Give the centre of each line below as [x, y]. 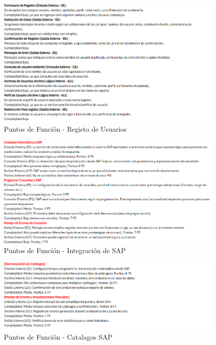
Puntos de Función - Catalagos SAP [58, 337]
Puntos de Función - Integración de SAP [65, 250]
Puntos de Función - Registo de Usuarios [65, 129]
